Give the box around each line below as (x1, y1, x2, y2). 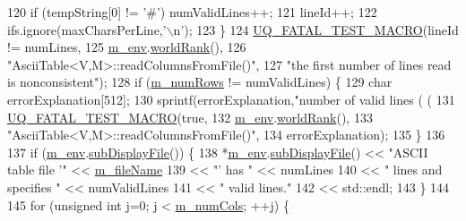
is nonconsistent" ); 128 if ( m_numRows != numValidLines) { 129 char (7, 72, 393, 91)
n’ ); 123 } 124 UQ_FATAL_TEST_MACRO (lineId (173, 20, 459, 38)
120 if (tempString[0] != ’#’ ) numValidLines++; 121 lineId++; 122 (7, 3, 377, 21)
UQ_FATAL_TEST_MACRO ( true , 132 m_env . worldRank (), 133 (7, 107, 373, 126)
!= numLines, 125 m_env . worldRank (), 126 (7, 38, 246, 56)
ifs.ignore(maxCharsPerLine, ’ (7, 20, 167, 38)
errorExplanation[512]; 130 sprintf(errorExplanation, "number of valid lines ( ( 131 (7, 89, 455, 108)
